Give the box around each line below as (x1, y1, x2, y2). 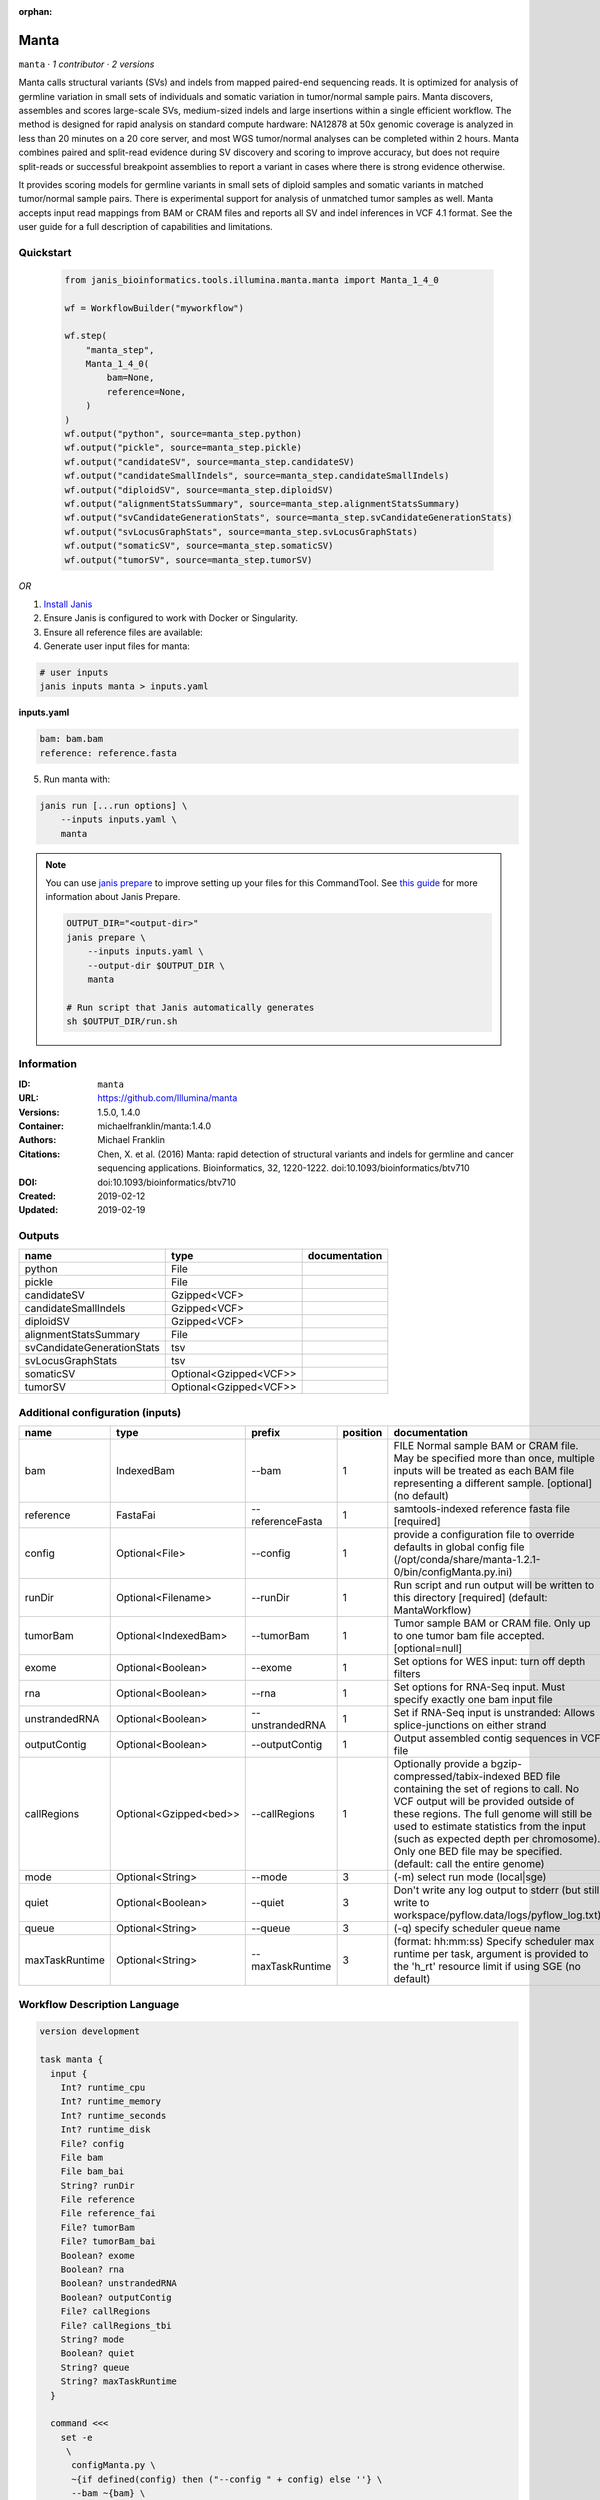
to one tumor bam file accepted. (393, 1629, 545, 1643)
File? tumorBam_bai (60, 2236, 157, 2247)
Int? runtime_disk (60, 2124, 151, 2135)
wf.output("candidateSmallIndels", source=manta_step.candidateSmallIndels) (64, 470, 450, 482)
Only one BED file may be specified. (393, 1845, 563, 1859)
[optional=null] (393, 1641, 463, 1655)
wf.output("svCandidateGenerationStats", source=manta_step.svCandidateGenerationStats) (64, 512, 514, 524)
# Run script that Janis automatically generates (66, 1001, 315, 1013)
